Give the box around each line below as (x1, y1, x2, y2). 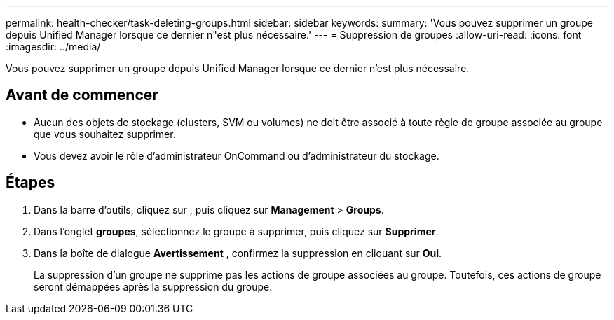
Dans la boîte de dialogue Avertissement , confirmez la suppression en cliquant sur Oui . (34, 246, 442, 259)
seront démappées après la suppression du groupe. (34, 280, 273, 293)
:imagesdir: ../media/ (6, 41, 101, 53)
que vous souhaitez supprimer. (34, 127, 176, 140)
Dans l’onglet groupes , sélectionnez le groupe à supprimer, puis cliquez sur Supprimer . (34, 225, 439, 237)
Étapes (6, 174, 55, 192)
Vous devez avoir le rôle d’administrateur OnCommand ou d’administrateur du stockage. (34, 149, 439, 162)
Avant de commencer (6, 86, 158, 104)
